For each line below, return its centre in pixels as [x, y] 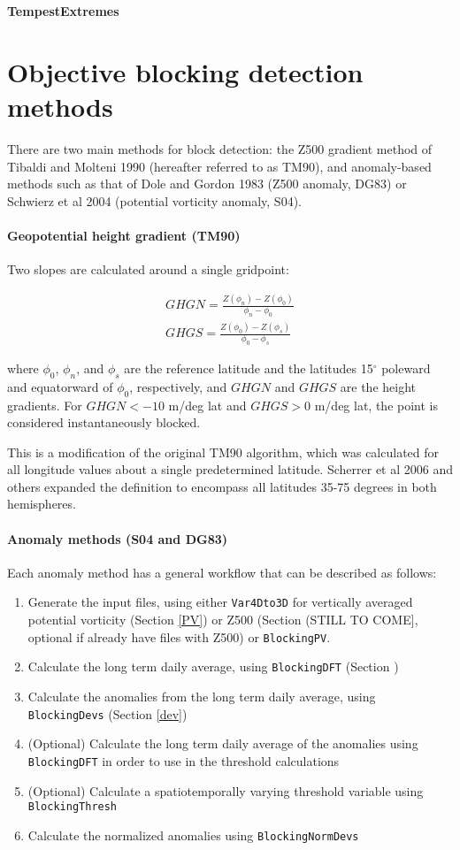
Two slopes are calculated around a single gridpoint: [148, 269]
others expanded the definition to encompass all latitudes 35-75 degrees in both [222, 486]
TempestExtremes [63, 11]
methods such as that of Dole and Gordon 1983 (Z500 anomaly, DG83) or [207, 184]
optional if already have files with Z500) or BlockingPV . [179, 636]
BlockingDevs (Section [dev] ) [107, 713]
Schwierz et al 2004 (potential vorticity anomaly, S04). [154, 200]
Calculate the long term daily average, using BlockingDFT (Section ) [213, 666]
